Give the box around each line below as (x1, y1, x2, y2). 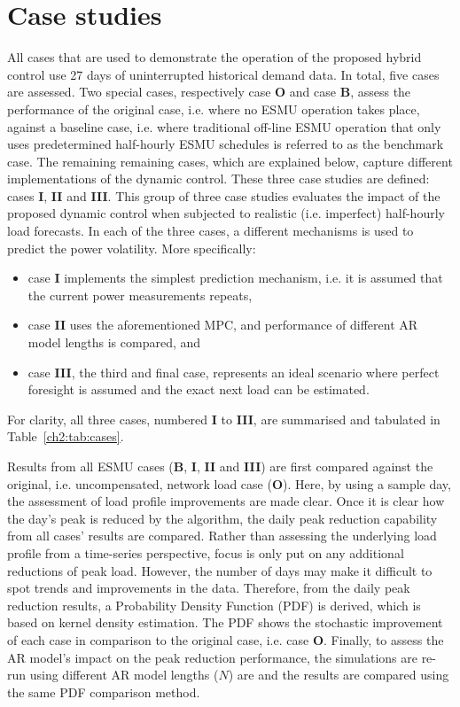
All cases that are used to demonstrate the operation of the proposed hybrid (7, 48, 422, 66)
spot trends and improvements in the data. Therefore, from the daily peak (7, 579, 410, 597)
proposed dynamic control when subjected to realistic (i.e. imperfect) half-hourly (7, 204, 445, 222)
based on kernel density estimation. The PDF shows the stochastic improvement (7, 613, 443, 632)
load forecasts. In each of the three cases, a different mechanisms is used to (7, 221, 414, 240)
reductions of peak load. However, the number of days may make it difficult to (7, 561, 433, 579)
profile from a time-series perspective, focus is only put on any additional (7, 543, 404, 562)
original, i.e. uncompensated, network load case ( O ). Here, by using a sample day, (7, 474, 451, 493)
